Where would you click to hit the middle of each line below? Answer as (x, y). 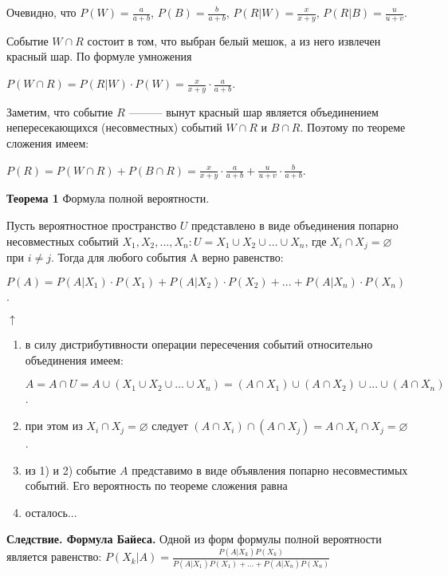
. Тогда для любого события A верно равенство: (167, 257)
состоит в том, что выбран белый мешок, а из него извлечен (234, 40)
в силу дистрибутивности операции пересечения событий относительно (199, 344)
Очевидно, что (41, 12)
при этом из (54, 426)
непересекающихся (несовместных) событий (114, 127)
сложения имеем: (48, 143)
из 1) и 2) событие (71, 469)
